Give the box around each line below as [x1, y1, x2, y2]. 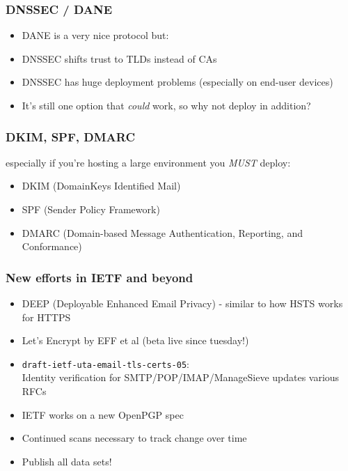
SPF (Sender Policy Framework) [22, 202, 160, 216]
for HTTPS [22, 309, 71, 324]
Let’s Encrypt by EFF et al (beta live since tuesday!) [22, 333, 249, 348]
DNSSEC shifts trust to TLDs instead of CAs [22, 51, 217, 65]
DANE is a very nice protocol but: [22, 28, 169, 43]
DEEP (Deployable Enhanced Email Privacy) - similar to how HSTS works [22, 296, 343, 310]
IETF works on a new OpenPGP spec [22, 407, 184, 422]
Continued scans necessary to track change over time [22, 431, 247, 445]
